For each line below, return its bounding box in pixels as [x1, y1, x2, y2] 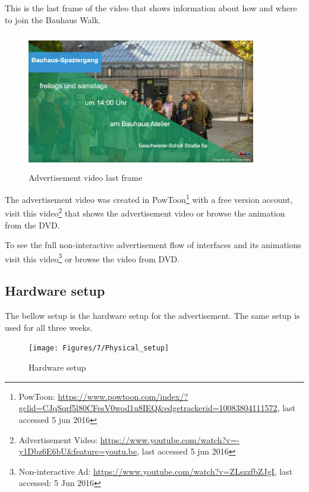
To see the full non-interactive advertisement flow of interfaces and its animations [5, 239, 302, 251]
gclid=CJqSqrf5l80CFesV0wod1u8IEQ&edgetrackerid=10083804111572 [18, 402, 278, 414]
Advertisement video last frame [29, 171, 143, 183]
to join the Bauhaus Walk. [5, 13, 101, 26]
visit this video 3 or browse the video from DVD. [5, 250, 179, 265]
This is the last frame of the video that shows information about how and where [5, 2, 297, 14]
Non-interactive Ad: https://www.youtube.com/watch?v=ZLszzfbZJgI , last [18, 465, 293, 477]
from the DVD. [5, 218, 60, 231]
